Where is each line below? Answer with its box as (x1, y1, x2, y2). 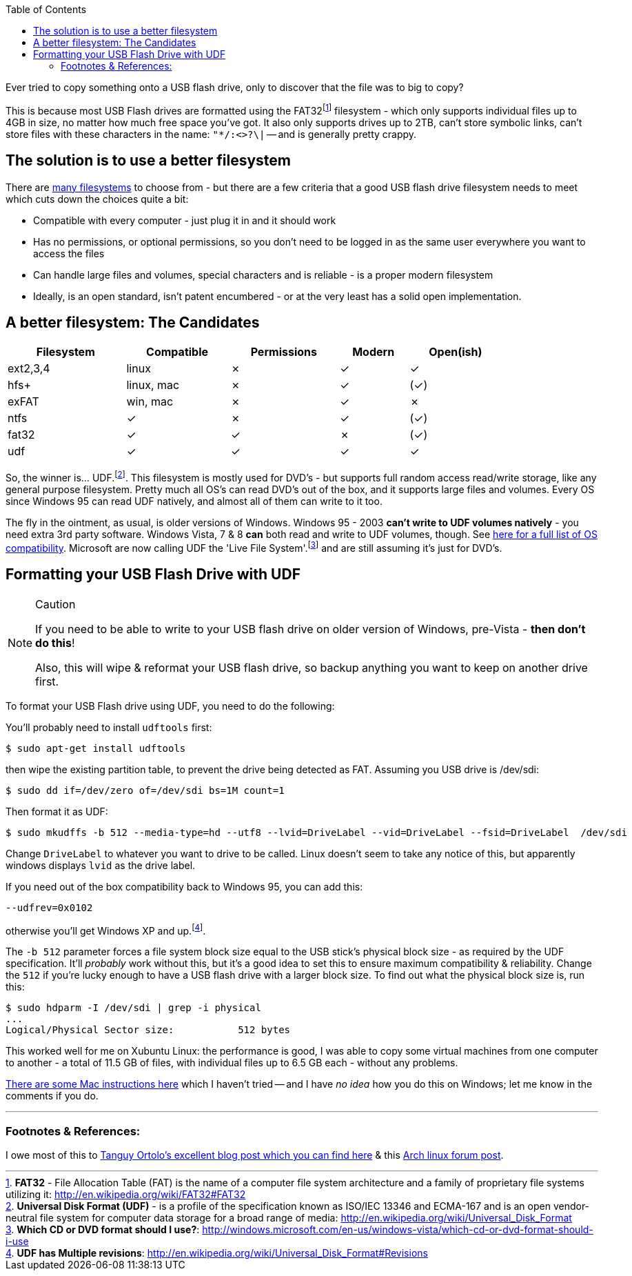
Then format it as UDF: (6, 805, 108, 817)
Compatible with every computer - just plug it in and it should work (33, 214, 336, 226)
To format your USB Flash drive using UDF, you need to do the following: (6, 699, 335, 712)
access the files (33, 247, 105, 259)
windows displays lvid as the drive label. (6, 859, 196, 871)
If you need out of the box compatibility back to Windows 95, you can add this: (6, 880, 363, 893)
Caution (35, 597, 76, 611)
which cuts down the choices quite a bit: (6, 192, 189, 205)
